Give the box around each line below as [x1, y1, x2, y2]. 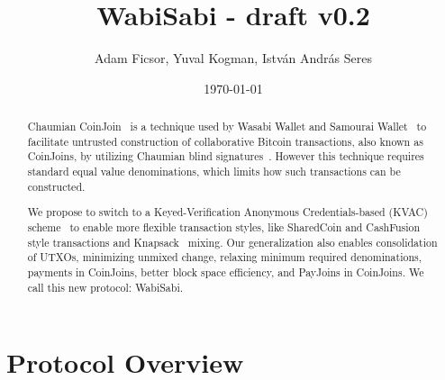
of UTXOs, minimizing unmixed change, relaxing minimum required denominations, [27, 249, 422, 265]
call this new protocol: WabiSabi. [27, 279, 184, 294]
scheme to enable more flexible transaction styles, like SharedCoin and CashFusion [27, 219, 421, 234]
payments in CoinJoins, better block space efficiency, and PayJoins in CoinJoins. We [27, 264, 424, 279]
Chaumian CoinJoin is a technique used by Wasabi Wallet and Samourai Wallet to [27, 119, 427, 134]
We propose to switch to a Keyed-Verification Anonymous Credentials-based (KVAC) [27, 204, 428, 220]
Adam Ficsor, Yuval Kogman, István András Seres [95, 49, 372, 68]
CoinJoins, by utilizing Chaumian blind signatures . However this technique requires [27, 149, 424, 164]
